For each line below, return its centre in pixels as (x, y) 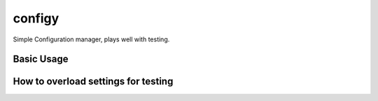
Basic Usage (41, 59)
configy (36, 18)
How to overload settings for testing (93, 82)
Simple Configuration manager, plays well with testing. (91, 39)
